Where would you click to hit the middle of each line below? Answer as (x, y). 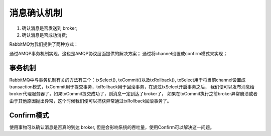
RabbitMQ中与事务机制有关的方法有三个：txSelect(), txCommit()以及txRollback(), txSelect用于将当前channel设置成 (127, 80)
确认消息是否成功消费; (45, 35)
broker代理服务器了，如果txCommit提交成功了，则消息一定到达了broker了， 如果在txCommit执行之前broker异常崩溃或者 (133, 94)
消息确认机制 (36, 13)
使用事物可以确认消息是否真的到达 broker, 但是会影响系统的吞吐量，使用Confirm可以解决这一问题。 (112, 127)
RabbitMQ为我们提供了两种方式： (44, 44)
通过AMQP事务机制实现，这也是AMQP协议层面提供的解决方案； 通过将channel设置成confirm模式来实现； (118, 53)
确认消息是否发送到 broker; (50, 28)
